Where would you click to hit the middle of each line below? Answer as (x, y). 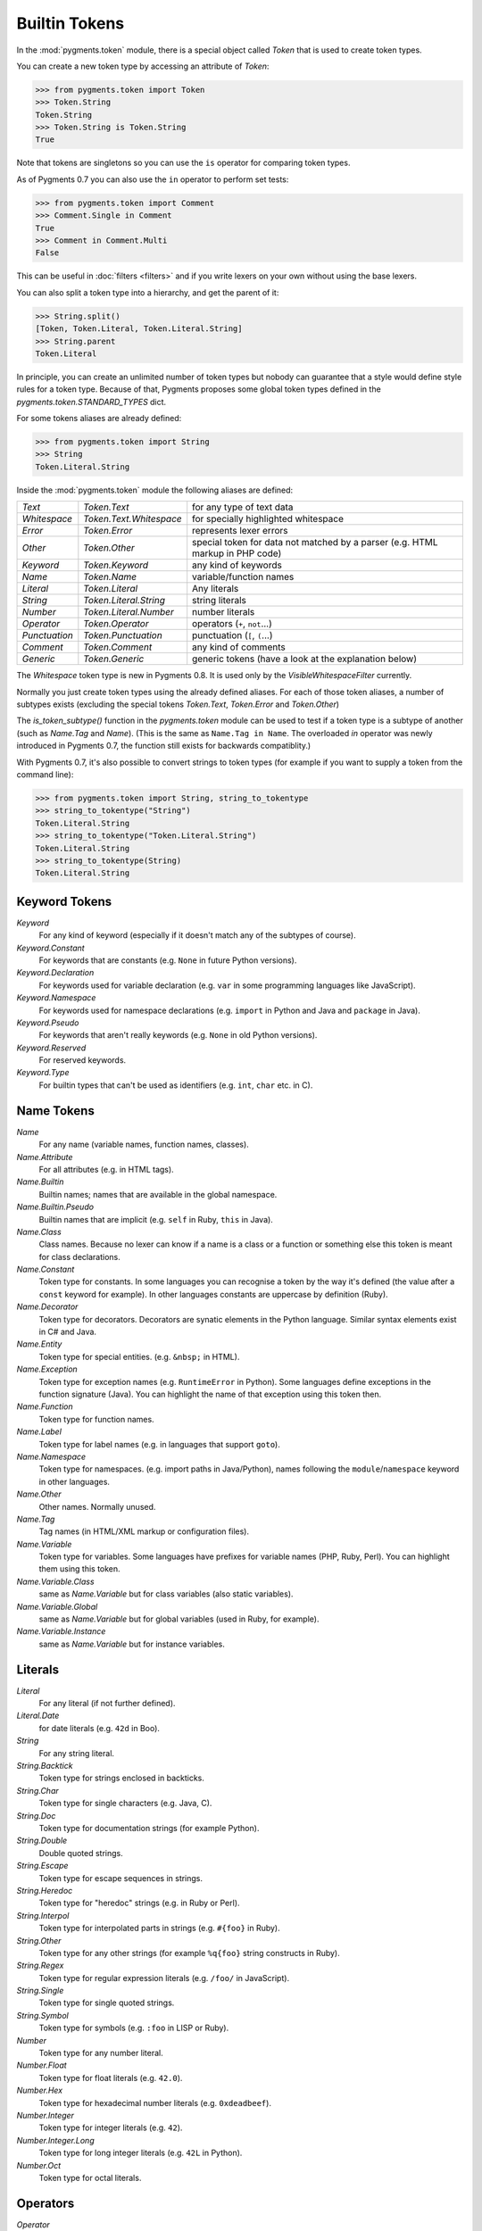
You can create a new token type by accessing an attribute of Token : (143, 66)
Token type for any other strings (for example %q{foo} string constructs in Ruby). (189, 1953)
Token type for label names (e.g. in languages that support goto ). (159, 1444)
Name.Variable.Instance (61, 1631)
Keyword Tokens (64, 901)
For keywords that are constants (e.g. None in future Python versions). (168, 960)
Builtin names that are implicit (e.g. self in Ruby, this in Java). (156, 1219)
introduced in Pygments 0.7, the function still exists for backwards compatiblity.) (164, 746)
